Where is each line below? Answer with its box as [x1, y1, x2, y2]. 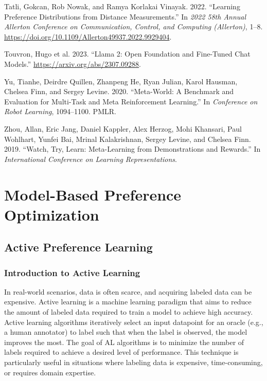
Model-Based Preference [4, 184, 182, 205]
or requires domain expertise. [4, 367, 96, 377]
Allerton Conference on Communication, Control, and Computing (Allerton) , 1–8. [4, 21, 263, 32]
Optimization [4, 204, 99, 225]
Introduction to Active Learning [4, 266, 140, 279]
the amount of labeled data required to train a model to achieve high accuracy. [4, 306, 253, 317]
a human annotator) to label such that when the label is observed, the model [4, 326, 247, 337]
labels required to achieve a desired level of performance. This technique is [4, 347, 239, 357]
